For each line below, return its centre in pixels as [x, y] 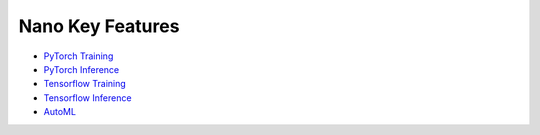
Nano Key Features [99, 26]
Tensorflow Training [85, 84]
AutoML [60, 112]
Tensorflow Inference [87, 97]
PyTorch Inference [81, 69]
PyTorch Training [78, 56]
